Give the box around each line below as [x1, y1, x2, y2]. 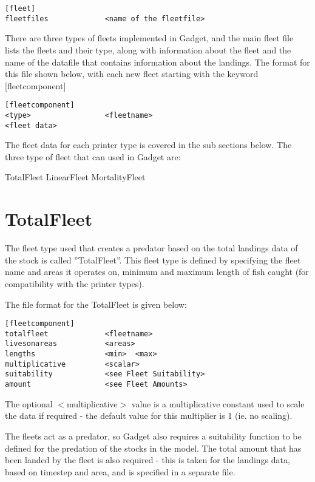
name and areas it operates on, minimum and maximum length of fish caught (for [5, 265, 309, 278]
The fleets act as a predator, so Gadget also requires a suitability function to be [5, 429, 302, 442]
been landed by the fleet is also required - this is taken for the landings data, [5, 453, 290, 466]
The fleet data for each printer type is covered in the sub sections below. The [5, 138, 292, 151]
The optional [5, 397, 53, 410]
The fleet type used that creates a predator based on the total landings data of [5, 242, 298, 254]
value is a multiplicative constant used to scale [131, 397, 305, 410]
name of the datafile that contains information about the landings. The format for [5, 55, 310, 68]
